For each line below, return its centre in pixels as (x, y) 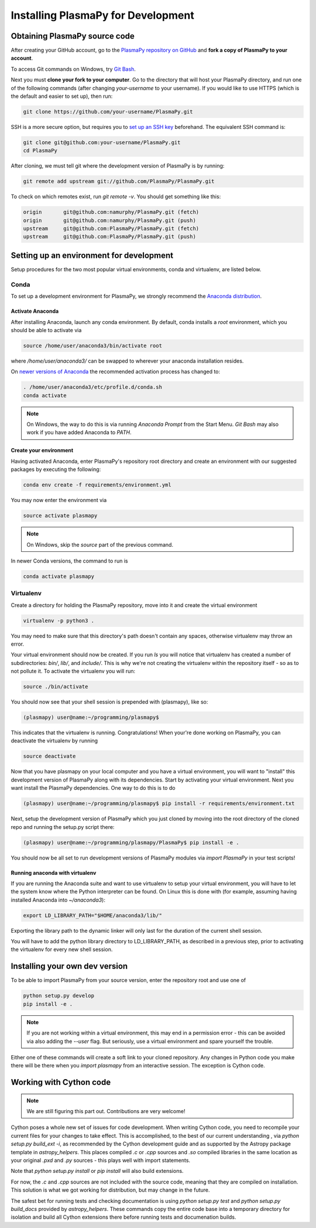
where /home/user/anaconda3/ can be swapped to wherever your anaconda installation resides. (127, 361)
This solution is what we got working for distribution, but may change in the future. (110, 1190)
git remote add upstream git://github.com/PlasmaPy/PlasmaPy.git (119, 181)
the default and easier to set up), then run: (62, 96)
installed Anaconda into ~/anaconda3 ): (58, 900)
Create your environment (42, 451)
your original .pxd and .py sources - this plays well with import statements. (100, 1161)
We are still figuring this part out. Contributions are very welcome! (106, 1111)
